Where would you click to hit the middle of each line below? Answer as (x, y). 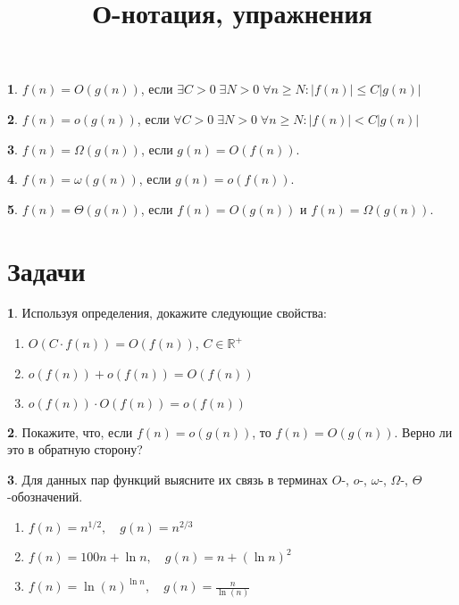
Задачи (46, 270)
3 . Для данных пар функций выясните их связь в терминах (168, 479)
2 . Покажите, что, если (70, 431)
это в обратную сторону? (75, 449)
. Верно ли (423, 431)
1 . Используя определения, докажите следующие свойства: (167, 313)
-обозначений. (45, 497)
